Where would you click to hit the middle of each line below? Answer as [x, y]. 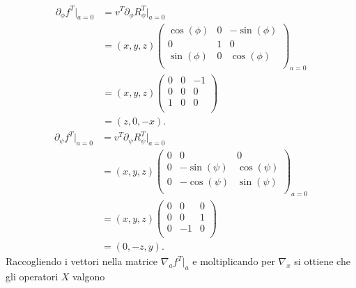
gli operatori [32, 276]
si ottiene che [322, 261]
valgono [89, 276]
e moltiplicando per [234, 261]
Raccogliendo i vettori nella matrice [82, 261]
